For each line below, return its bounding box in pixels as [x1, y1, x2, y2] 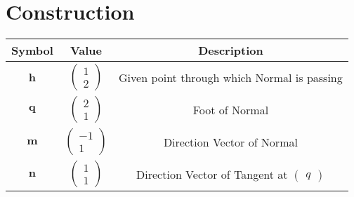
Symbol [11, 42, 53, 59]
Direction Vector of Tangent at [136, 165, 288, 182]
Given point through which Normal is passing [119, 69, 343, 86]
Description [198, 42, 263, 59]
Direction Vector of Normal [163, 133, 298, 150]
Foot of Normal [192, 101, 269, 118]
